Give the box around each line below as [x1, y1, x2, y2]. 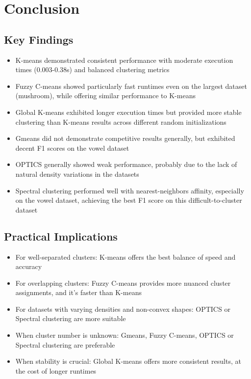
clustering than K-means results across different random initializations [15, 116, 226, 127]
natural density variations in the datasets [15, 168, 139, 179]
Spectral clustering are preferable [15, 339, 115, 350]
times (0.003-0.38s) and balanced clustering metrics [15, 64, 170, 75]
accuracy [15, 261, 42, 271]
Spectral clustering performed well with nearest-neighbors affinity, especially [15, 185, 244, 195]
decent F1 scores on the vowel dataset [15, 142, 129, 153]
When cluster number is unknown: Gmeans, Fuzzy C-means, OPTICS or [15, 330, 234, 340]
